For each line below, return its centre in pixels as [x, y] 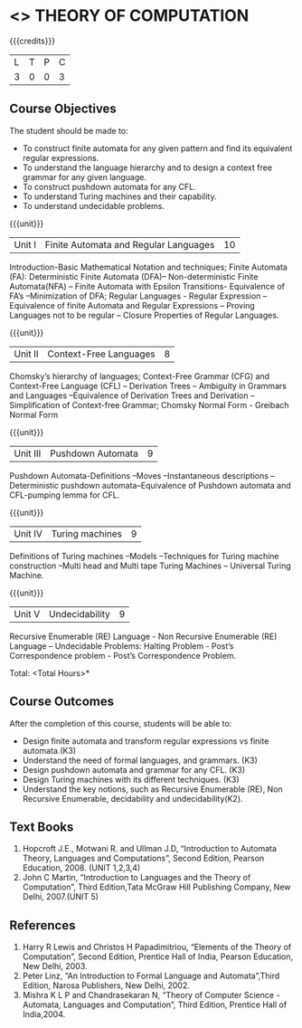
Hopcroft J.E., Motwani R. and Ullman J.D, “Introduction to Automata [150, 849]
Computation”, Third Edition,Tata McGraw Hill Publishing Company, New [156, 887]
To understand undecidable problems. [94, 205]
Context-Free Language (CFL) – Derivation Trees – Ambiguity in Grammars [148, 385]
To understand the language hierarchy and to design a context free [147, 167]
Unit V [27, 614]
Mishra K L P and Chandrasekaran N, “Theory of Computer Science [148, 995]
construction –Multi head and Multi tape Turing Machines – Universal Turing [150, 566]
